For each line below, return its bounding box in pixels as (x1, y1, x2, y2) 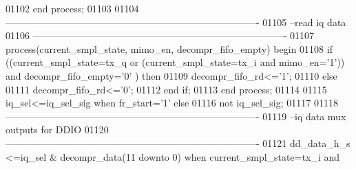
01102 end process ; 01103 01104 (6, 1, 139, 15)
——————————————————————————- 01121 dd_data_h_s (6, 135, 350, 150)
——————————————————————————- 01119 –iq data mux (6, 109, 346, 123)
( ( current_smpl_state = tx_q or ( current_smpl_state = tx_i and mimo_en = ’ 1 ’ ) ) (6, 55, 345, 69)
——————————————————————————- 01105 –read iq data (6, 14, 346, 29)
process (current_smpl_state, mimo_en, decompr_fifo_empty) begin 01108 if (6, 41, 333, 56)
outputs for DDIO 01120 (6, 122, 109, 137)
